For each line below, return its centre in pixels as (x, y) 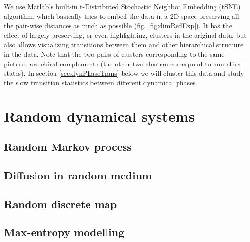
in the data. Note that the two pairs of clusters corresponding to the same (114, 54)
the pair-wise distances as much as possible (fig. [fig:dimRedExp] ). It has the (118, 25)
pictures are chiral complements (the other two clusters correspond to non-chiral (124, 63)
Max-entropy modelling (64, 232)
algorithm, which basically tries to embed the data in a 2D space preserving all (122, 16)
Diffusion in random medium (78, 175)
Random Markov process (68, 147)
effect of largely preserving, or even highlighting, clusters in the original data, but (125, 35)
